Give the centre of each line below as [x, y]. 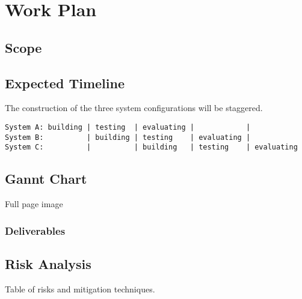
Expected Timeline [65, 83]
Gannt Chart [46, 179]
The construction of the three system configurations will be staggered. [134, 108]
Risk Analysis [48, 263]
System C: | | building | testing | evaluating [151, 147]
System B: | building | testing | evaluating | [128, 137]
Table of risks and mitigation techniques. [80, 288]
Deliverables [35, 230]
